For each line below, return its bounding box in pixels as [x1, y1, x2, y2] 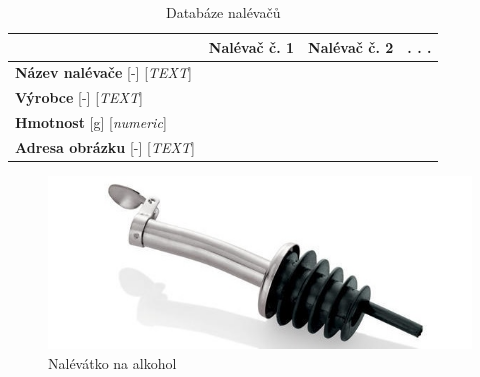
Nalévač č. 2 [308, 36, 394, 57]
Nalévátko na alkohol [48, 352, 177, 373]
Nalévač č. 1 [208, 36, 295, 57]
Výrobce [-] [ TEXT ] [15, 87, 143, 108]
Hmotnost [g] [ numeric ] [15, 112, 167, 133]
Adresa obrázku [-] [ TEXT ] [15, 136, 195, 157]
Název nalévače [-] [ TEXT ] [15, 62, 192, 83]
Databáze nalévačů [165, 2, 281, 22]
